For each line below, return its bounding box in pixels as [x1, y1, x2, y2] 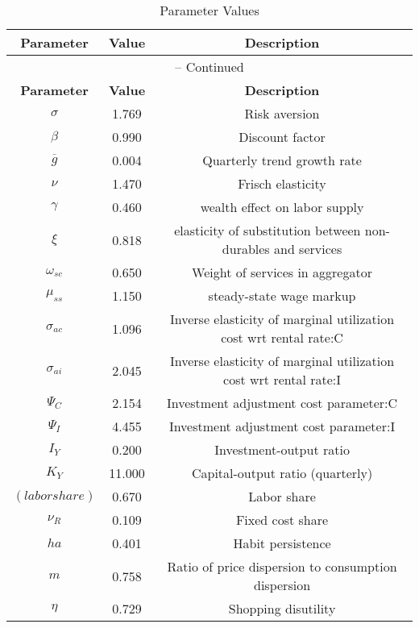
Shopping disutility [228, 599, 336, 618]
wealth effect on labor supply [200, 198, 364, 216]
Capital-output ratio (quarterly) [191, 464, 373, 482]
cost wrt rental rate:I [223, 370, 342, 389]
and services [274, 239, 342, 258]
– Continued [175, 57, 244, 76]
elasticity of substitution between [174, 221, 361, 239]
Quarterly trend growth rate [202, 151, 362, 169]
